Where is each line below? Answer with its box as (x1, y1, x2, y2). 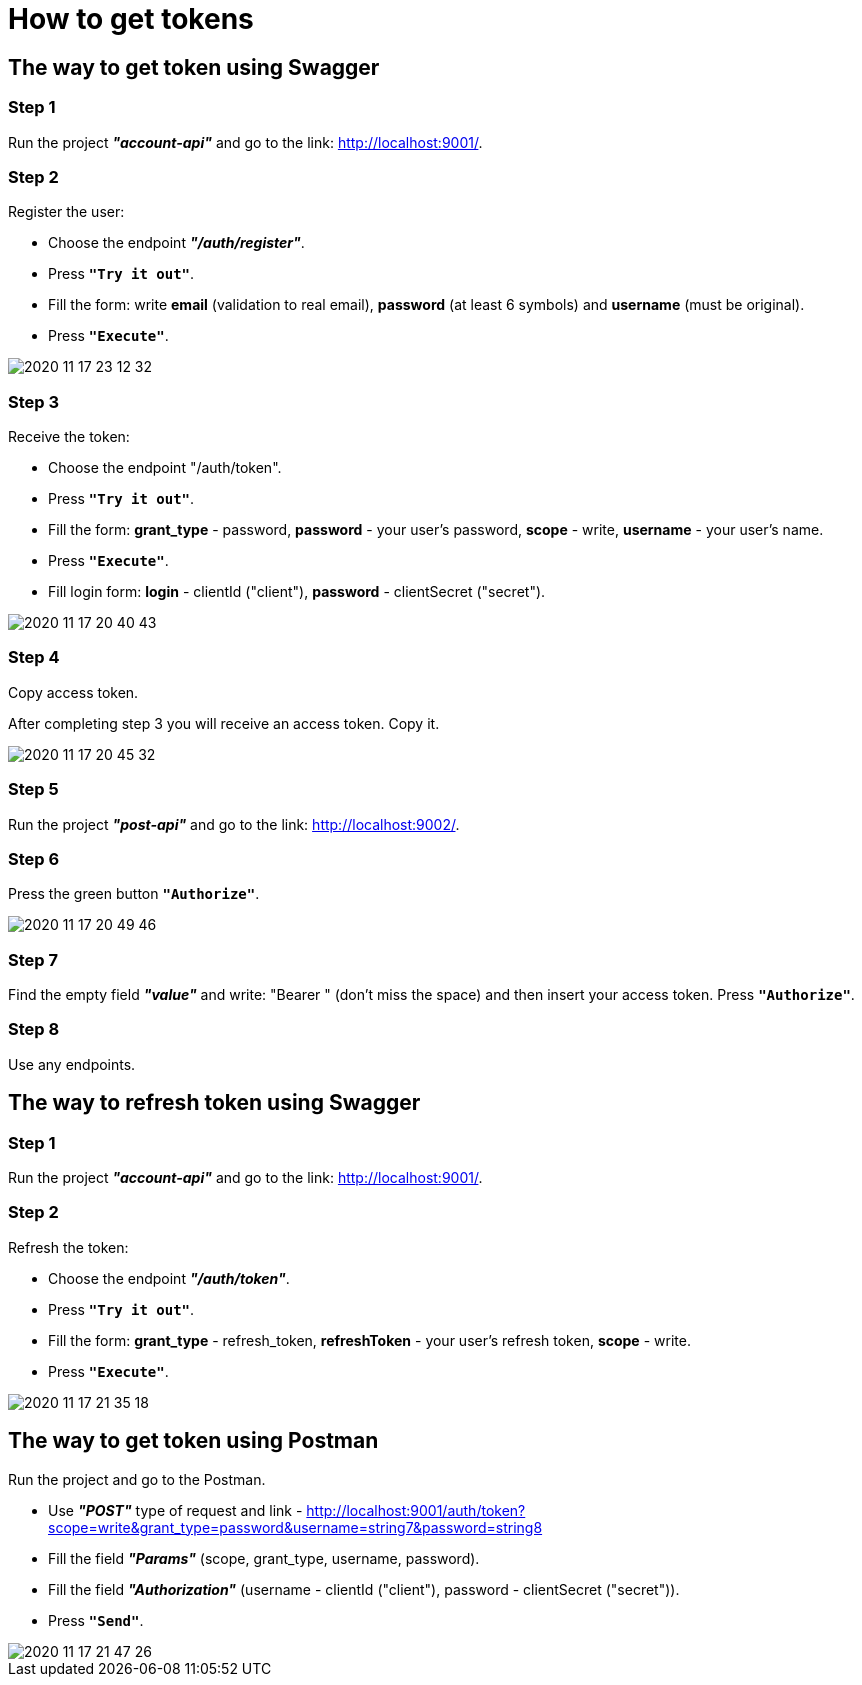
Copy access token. (8, 683, 139, 701)
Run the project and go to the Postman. (8, 1470, 266, 1488)
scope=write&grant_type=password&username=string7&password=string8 (48, 1518, 543, 1536)
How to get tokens (8, 2, 254, 36)
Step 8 (8, 1019, 60, 1040)
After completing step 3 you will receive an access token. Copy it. (8, 714, 440, 732)
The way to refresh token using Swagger (8, 1090, 421, 1116)
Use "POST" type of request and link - (48, 1501, 303, 1519)
